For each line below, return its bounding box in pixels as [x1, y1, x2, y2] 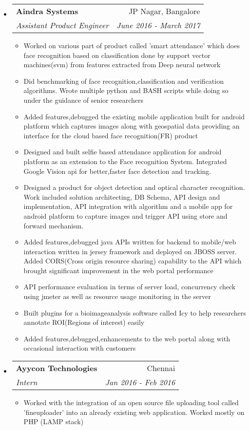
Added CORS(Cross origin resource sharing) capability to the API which [23, 256, 242, 266]
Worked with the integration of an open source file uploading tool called [23, 397, 239, 408]
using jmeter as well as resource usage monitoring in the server [23, 291, 211, 301]
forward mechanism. [23, 220, 84, 230]
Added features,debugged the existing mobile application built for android [23, 111, 245, 121]
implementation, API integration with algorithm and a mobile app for [23, 201, 233, 211]
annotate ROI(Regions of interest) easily [23, 317, 145, 327]
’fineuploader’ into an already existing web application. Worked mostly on [23, 407, 245, 417]
